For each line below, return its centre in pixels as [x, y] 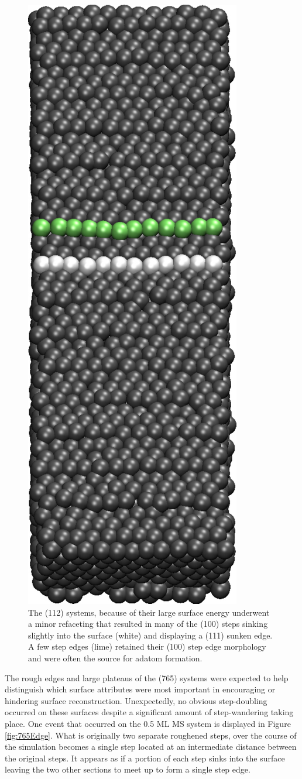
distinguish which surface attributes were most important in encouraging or [140, 689]
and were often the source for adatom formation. [115, 658]
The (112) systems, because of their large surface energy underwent [149, 612]
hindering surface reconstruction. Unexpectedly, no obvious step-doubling [136, 700]
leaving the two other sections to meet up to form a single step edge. [128, 769]
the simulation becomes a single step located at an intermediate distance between [151, 747]
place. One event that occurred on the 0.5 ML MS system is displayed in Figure [148, 723]
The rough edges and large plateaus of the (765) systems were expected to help [147, 677]
